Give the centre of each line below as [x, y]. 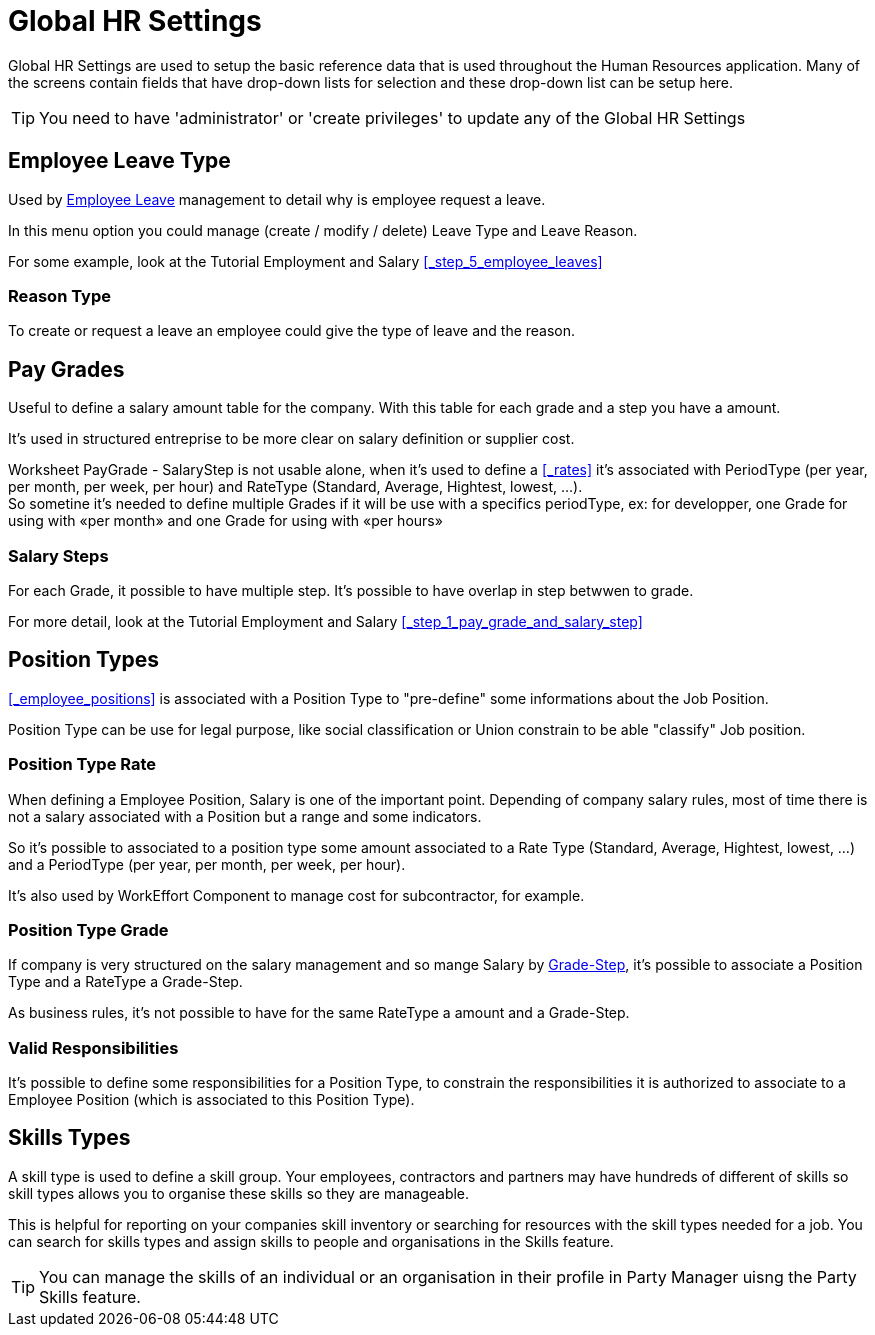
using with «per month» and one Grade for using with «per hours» [225, 521]
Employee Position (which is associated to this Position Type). [211, 1100]
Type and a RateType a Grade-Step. [125, 982]
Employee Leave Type [119, 161]
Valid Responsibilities [93, 1047]
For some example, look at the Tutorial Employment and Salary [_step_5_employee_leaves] [305, 261]
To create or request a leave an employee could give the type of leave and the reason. [292, 331]
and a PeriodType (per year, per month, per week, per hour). [207, 864]
